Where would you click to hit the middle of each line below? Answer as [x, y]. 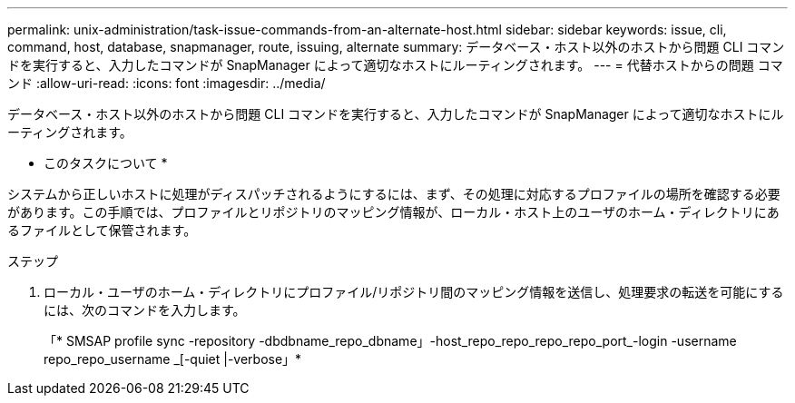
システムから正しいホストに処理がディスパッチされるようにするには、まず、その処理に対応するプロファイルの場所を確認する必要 [394, 194]
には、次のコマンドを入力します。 [145, 310]
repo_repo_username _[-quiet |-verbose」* [173, 359]
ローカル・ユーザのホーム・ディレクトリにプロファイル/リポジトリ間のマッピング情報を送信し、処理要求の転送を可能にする [414, 292]
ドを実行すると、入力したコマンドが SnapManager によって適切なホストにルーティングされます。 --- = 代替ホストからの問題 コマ [395, 65]
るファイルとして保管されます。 [102, 230]
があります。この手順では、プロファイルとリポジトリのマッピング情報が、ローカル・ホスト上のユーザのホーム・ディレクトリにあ [393, 212]
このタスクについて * [106, 163]
